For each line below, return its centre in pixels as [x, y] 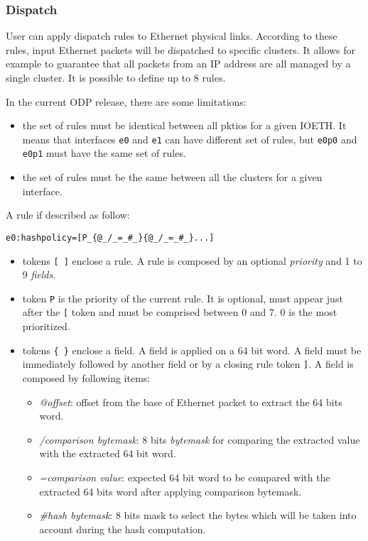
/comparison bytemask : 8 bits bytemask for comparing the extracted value [200, 439]
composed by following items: [86, 378]
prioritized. [46, 326]
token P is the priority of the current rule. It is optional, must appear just [183, 298]
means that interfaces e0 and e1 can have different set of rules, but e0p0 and [190, 139]
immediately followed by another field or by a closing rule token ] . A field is [188, 364]
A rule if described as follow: [68, 215]
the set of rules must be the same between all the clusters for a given [172, 177]
